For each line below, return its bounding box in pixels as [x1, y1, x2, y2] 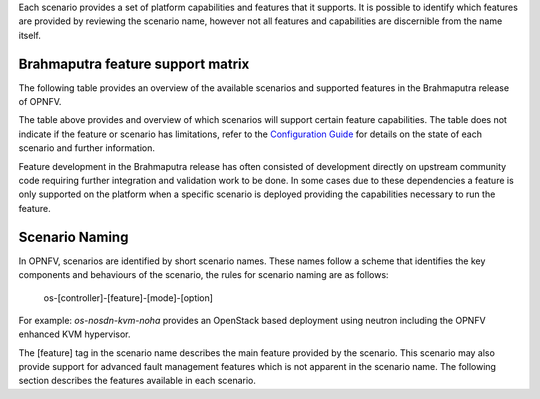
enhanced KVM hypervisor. [18, 328, 131, 340]
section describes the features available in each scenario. [18, 375, 257, 387]
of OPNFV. [18, 96, 62, 108]
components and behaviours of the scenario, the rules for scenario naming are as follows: [18, 269, 389, 281]
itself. [18, 29, 42, 41]
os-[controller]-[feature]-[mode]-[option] [43, 291, 214, 304]
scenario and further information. [18, 142, 155, 154]
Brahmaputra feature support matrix [18, 55, 250, 72]
